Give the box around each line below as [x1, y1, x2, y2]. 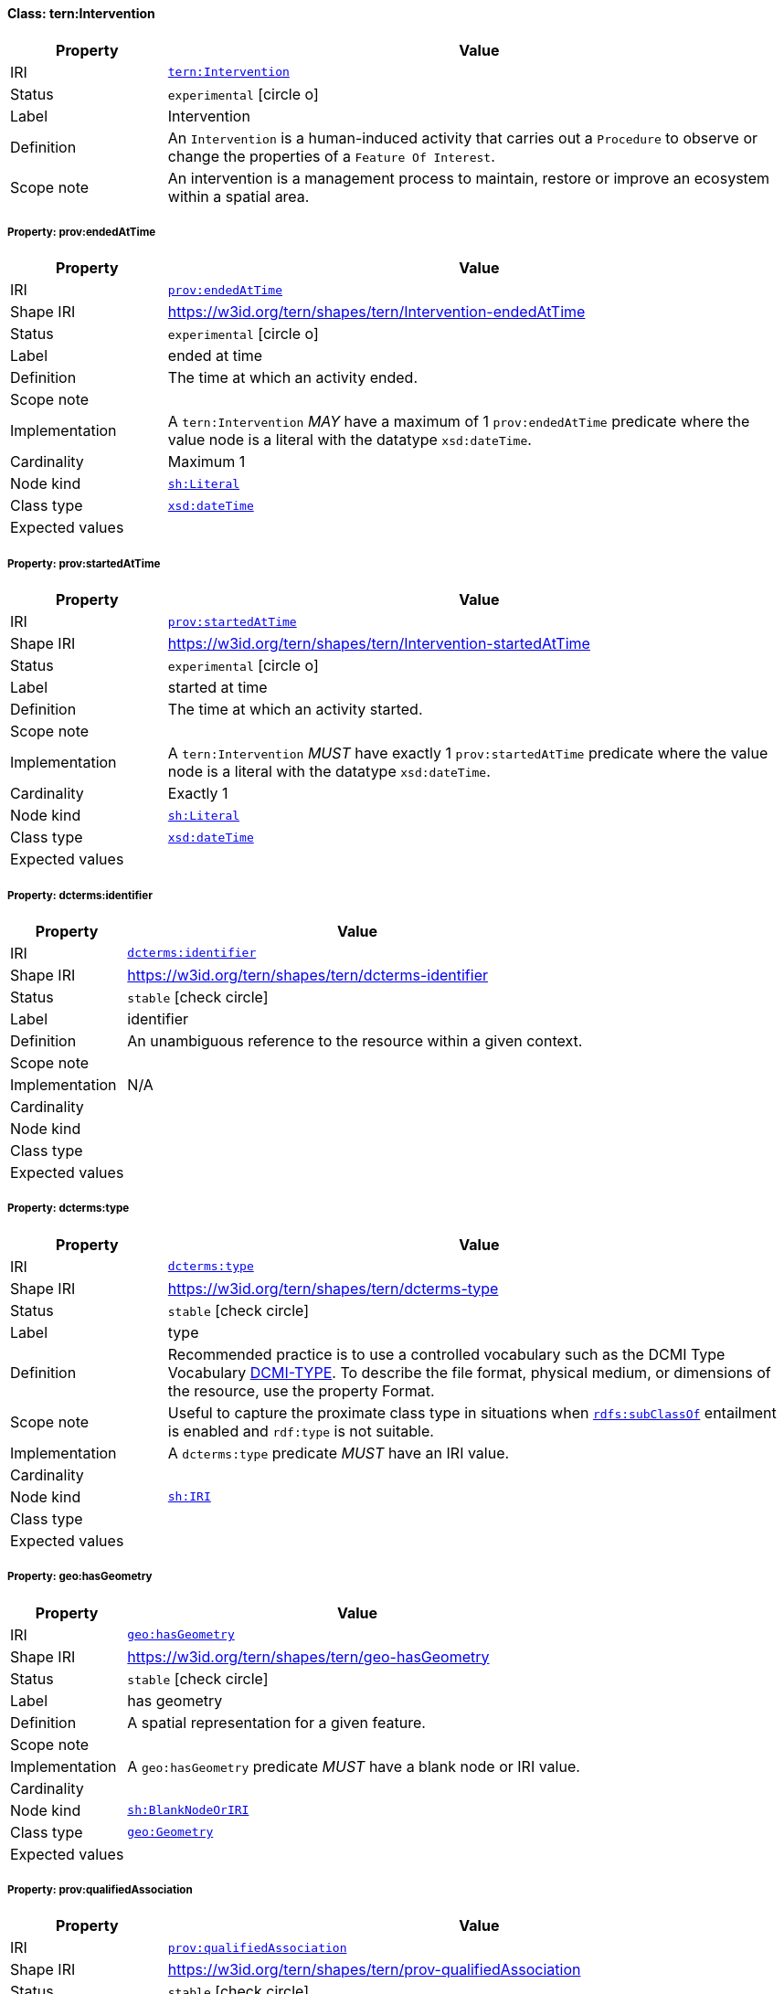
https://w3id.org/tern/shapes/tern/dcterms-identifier [127, 965, 488, 984]
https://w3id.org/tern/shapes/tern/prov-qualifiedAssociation [167, 1960, 581, 1979]
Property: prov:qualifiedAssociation [7, 1883, 193, 1896]
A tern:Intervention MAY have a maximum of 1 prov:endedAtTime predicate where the [167, 412, 750, 431]
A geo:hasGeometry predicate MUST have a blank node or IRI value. [127, 1756, 580, 1776]
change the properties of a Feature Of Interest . [167, 146, 495, 165]
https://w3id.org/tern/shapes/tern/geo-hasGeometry [127, 1647, 490, 1666]
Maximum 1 [167, 452, 246, 472]
